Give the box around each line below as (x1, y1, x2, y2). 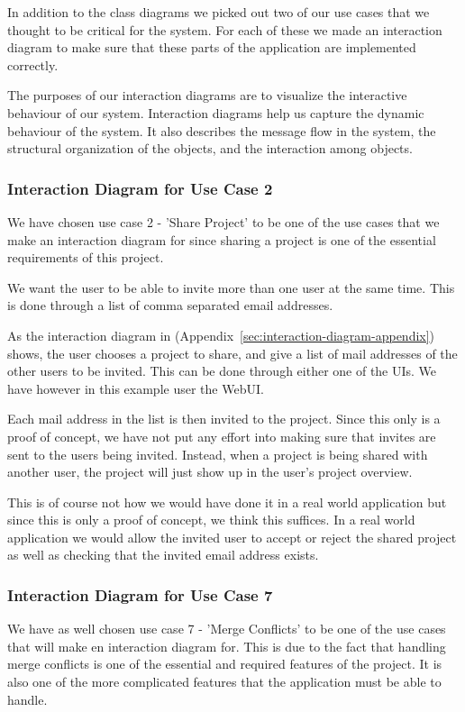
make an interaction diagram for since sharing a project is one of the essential (7, 230, 436, 249)
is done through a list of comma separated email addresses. (7, 296, 333, 315)
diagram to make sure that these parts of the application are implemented (7, 38, 416, 57)
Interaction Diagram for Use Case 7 (7, 583, 273, 606)
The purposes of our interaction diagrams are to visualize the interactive (7, 86, 407, 105)
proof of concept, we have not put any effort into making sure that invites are (7, 426, 436, 445)
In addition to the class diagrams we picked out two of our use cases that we (7, 3, 430, 21)
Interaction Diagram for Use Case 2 (7, 177, 273, 199)
